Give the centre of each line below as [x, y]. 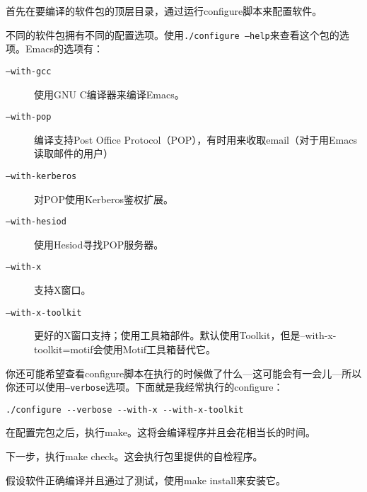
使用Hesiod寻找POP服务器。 [99, 244]
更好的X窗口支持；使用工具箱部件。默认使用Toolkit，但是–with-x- [185, 335]
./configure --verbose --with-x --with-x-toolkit [125, 410]
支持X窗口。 [63, 290]
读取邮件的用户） [74, 153]
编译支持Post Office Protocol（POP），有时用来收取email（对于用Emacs [196, 139]
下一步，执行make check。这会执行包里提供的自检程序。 [134, 456]
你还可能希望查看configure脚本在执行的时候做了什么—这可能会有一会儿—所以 [184, 373]
